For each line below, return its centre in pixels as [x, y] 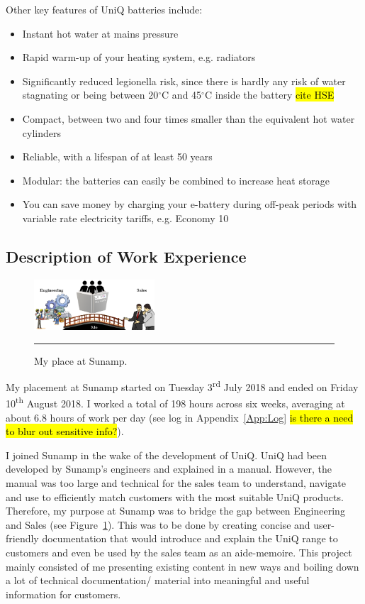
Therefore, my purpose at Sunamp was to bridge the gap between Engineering [175, 511]
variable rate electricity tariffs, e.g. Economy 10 [125, 218]
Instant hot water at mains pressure [100, 33]
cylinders [41, 132]
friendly [22, 538]
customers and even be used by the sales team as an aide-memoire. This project [179, 552]
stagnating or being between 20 [90, 95]
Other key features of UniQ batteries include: [104, 9]
